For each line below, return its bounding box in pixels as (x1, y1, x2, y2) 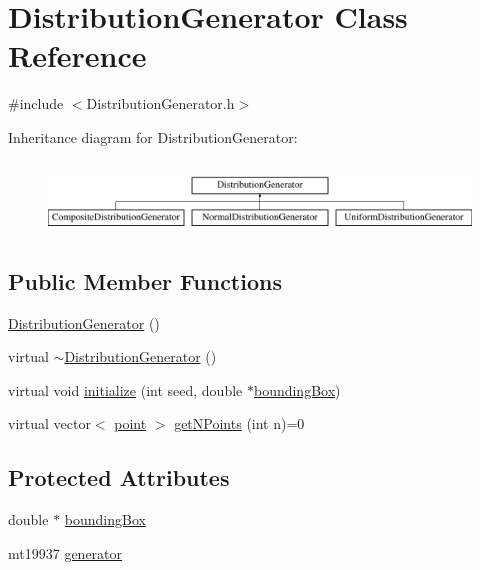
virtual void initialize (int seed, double (8, 379, 243, 400)
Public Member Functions (8, 265, 282, 296)
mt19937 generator (8, 542, 123, 563)
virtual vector (8, 413, 91, 434)
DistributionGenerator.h (86, 93, 235, 114)
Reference (8, 35, 147, 76)
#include (8, 93, 64, 114)
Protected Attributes (8, 462, 230, 493)
